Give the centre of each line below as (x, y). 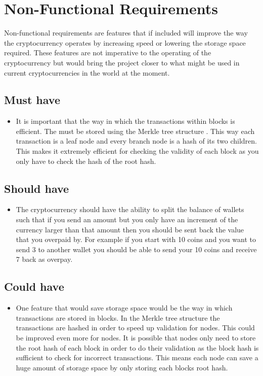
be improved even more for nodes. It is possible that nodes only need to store (136, 338)
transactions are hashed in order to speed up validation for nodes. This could (135, 328)
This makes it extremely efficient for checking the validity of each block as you (137, 151)
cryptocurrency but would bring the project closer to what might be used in (122, 62)
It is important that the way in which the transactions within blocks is (125, 121)
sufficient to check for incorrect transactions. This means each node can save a (137, 357)
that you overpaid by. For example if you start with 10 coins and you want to (136, 239)
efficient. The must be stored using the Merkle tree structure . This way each (135, 131)
